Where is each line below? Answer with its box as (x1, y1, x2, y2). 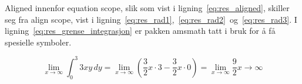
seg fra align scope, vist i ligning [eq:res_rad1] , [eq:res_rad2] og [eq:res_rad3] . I (5, 13, 297, 25)
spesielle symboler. (5, 36, 72, 48)
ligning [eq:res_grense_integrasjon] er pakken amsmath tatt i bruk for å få (5, 24, 276, 37)
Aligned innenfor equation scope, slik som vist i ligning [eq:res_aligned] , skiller (5, 2, 290, 13)
